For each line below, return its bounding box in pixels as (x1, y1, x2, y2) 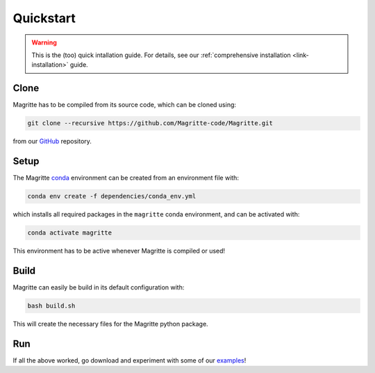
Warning (31, 38, 57, 47)
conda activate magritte (27, 229, 112, 237)
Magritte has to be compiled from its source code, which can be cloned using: (12, 101, 236, 109)
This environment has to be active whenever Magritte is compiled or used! (12, 247, 226, 255)
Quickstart (12, 10, 76, 26)
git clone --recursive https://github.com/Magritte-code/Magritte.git (27, 119, 274, 127)
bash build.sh (27, 301, 76, 310)
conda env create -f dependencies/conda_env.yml (27, 192, 197, 200)
